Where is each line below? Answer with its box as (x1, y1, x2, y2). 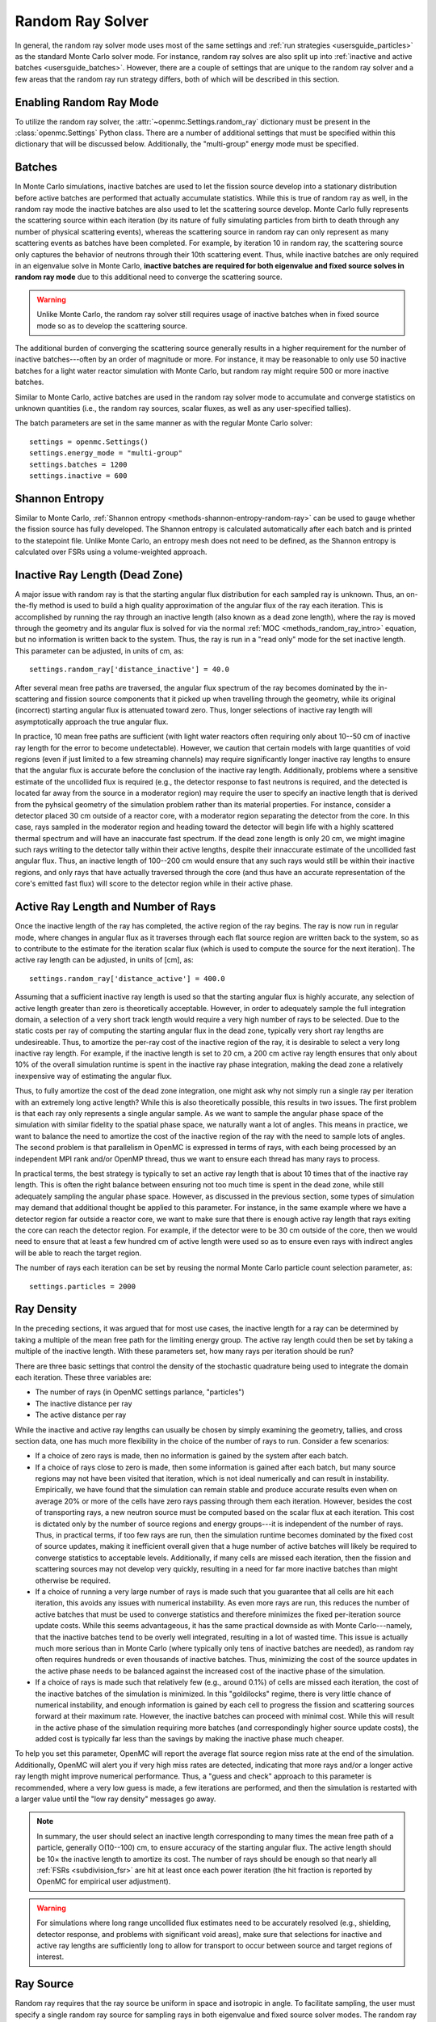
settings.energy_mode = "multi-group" (29, 449, 183, 458)
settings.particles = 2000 (29, 1282, 136, 1291)
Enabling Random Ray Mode (15, 95, 159, 109)
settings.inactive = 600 (29, 471, 128, 480)
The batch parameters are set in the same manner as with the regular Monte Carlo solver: (15, 418, 313, 428)
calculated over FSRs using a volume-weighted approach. (15, 547, 208, 556)
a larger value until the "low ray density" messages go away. (15, 1794, 216, 1804)
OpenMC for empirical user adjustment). (36, 1876, 171, 1886)
